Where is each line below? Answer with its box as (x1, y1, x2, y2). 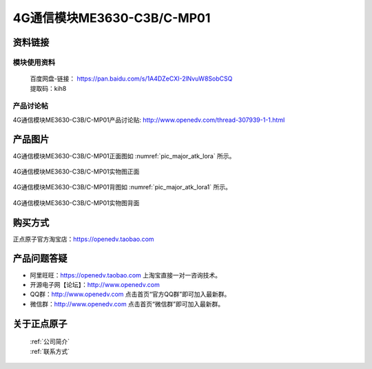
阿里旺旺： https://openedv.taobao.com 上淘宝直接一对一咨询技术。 (30, 271, 222, 279)
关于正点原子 (12, 317, 68, 330)
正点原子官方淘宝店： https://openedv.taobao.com (12, 235, 154, 243)
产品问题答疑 (12, 253, 68, 264)
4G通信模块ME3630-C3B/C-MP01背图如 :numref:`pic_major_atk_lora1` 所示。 (12, 183, 232, 191)
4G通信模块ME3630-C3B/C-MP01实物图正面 (12, 167, 140, 176)
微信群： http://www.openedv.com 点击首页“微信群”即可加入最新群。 (30, 299, 224, 308)
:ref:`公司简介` (30, 337, 70, 346)
